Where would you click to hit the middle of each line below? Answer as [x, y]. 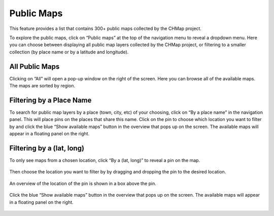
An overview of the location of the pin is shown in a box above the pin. [83, 183]
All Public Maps [35, 66]
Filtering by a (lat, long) [47, 148]
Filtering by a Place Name [50, 100]
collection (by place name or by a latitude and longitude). [69, 52]
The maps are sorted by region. [42, 86]
